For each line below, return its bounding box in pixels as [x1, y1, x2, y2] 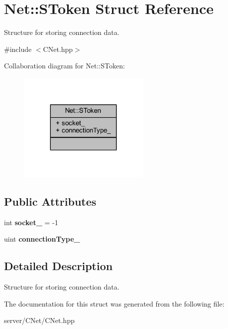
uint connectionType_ [4, 234, 80, 244]
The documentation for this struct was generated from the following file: [4, 298, 225, 309]
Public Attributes [4, 193, 97, 209]
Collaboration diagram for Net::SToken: [4, 60, 125, 71]
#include [4, 43, 32, 54]
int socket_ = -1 [4, 217, 58, 227]
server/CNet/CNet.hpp [4, 315, 75, 326]
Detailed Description [4, 258, 113, 274]
